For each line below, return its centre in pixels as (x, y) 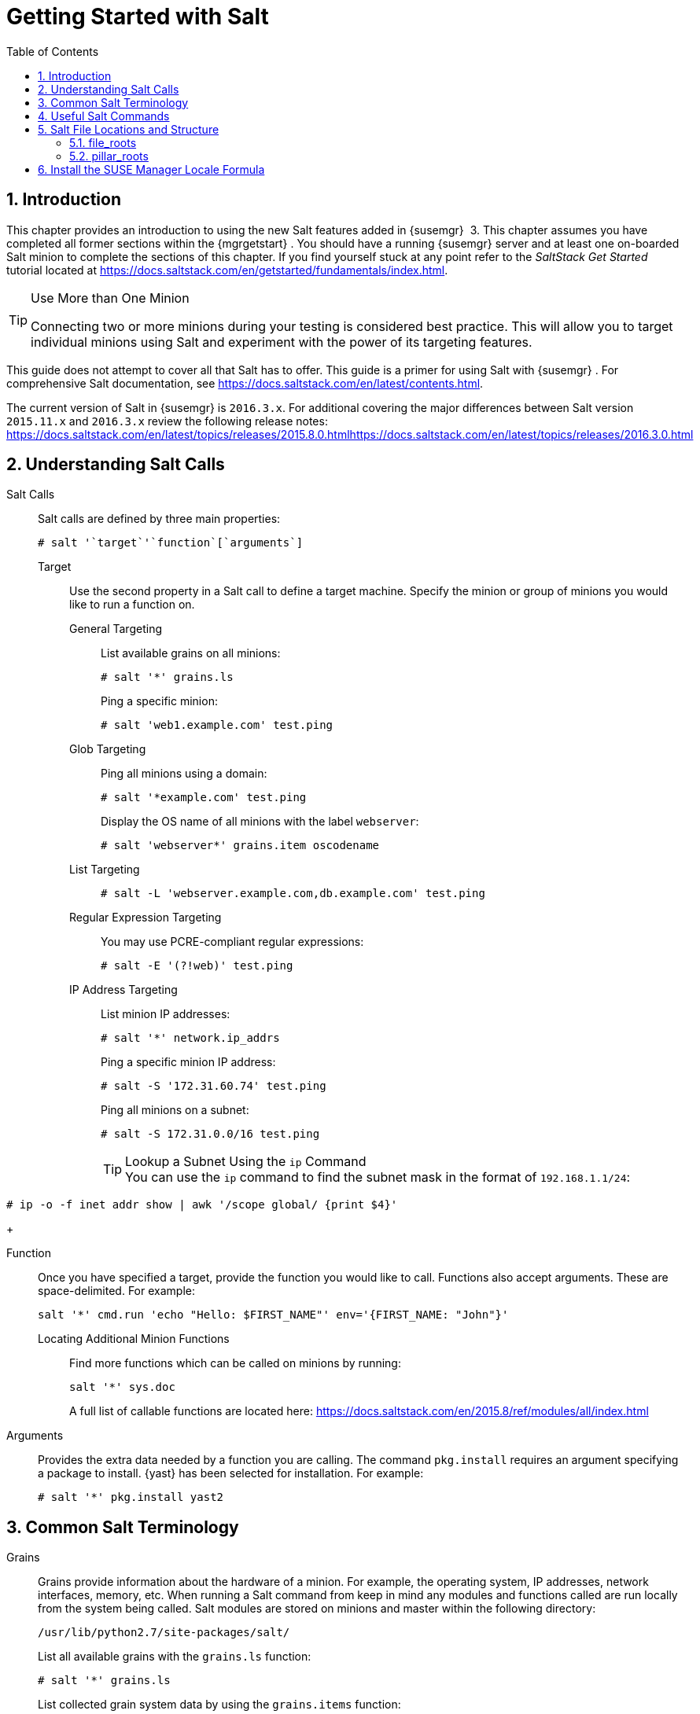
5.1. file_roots (103, 142)
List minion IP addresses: (166, 1014)
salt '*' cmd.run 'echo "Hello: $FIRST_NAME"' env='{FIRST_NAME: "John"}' (273, 1315)
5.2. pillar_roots (109, 156)
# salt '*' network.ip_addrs (190, 1038)
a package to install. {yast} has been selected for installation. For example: (231, 1473)
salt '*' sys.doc (122, 1387)
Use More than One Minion (110, 298)
